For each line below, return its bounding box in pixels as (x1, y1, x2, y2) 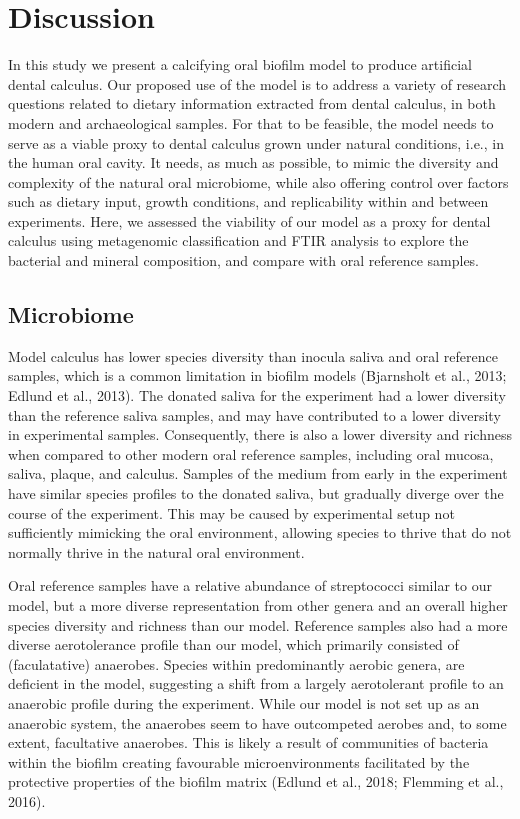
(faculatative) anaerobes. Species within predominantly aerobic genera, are (8, 653, 465, 674)
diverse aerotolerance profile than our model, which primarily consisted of (8, 634, 459, 655)
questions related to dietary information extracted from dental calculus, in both (8, 93, 496, 114)
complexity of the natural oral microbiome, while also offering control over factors (8, 171, 509, 192)
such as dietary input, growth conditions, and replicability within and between (8, 191, 489, 212)
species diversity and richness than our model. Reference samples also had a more (8, 614, 508, 635)
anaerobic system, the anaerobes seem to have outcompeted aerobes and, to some (8, 712, 507, 733)
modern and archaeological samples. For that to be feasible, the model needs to (8, 112, 494, 133)
